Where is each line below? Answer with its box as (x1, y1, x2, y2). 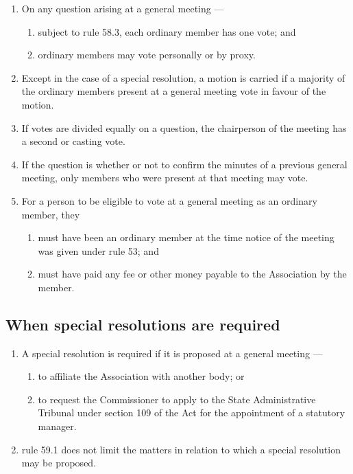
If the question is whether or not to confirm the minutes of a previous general (21, 157, 348, 171)
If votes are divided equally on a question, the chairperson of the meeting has (21, 120, 347, 135)
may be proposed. (21, 455, 97, 470)
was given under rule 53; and (38, 243, 159, 258)
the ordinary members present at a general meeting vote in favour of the (21, 84, 326, 98)
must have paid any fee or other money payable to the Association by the (38, 267, 347, 281)
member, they (21, 207, 80, 221)
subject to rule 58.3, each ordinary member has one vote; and (38, 24, 296, 38)
